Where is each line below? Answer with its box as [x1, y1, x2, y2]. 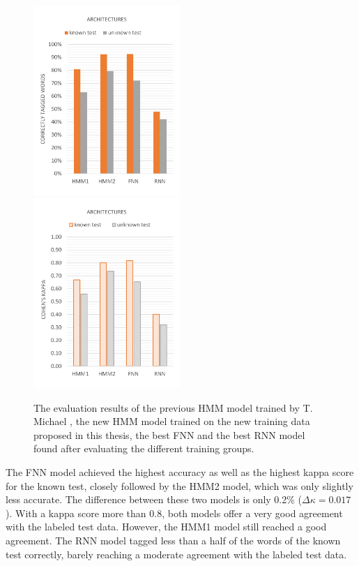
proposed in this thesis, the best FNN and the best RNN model [33, 427, 305, 442]
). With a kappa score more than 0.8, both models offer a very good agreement [6, 505, 343, 520]
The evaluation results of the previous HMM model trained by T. [33, 400, 313, 415]
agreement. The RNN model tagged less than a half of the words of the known [6, 533, 341, 547]
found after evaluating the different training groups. [33, 441, 254, 456]
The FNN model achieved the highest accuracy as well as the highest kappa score [6, 464, 354, 479]
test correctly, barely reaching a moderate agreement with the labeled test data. [6, 546, 347, 561]
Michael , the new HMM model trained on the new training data [33, 414, 310, 429]
